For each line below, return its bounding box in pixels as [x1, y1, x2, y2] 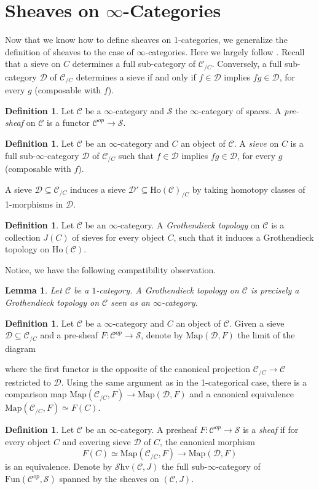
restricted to [5, 375, 51, 388]
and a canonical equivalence [189, 387, 294, 400]
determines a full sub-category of [72, 57, 196, 70]
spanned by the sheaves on [59, 472, 159, 485]
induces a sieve [70, 182, 126, 195]
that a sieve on [5, 57, 61, 70]
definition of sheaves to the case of [5, 45, 134, 58]
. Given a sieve [229, 316, 285, 329]
